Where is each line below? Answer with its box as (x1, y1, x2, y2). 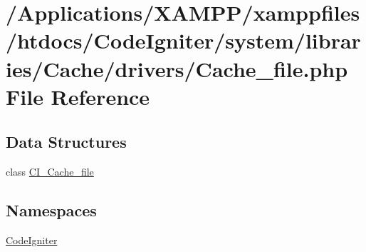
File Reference (6, 81, 150, 111)
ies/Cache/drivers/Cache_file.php (6, 54, 348, 83)
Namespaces (6, 199, 97, 221)
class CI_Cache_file (6, 164, 94, 179)
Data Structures (6, 131, 127, 153)
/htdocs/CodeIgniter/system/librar (6, 26, 361, 55)
